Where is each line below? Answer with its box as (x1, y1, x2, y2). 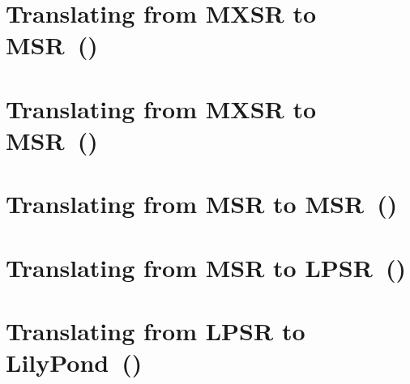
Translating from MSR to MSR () (6, 187, 398, 220)
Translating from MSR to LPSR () (6, 250, 407, 284)
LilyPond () (6, 346, 143, 379)
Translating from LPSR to (6, 314, 305, 348)
